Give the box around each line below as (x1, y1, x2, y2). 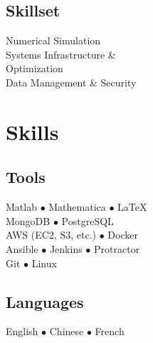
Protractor (94, 241, 140, 256)
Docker (107, 227, 138, 242)
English (6, 324, 38, 339)
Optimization (6, 61, 63, 76)
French (95, 324, 125, 339)
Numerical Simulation (6, 33, 101, 48)
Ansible (6, 241, 38, 256)
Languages (6, 290, 84, 312)
